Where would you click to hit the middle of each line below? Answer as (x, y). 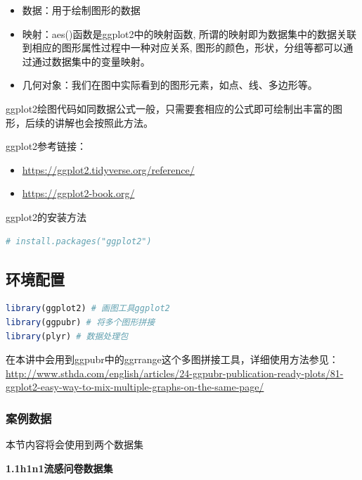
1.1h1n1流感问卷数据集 (59, 468)
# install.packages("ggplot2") (79, 241)
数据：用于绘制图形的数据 (81, 10)
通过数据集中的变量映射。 (91, 61)
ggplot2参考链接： (46, 146)
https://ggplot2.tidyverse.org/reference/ (108, 169)
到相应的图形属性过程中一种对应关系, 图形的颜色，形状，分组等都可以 (183, 48)
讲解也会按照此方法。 (104, 122)
